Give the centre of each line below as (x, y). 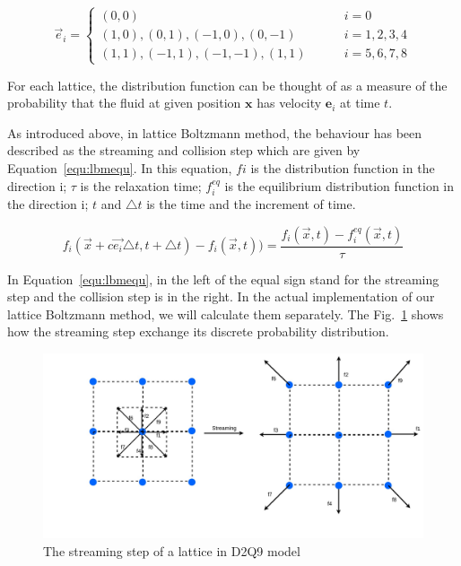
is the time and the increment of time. (251, 203)
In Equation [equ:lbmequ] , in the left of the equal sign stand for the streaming (223, 279)
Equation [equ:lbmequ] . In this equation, (120, 167)
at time (360, 103)
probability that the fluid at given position (124, 103)
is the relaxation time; (141, 185)
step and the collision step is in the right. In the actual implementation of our (221, 296)
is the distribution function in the (343, 167)
